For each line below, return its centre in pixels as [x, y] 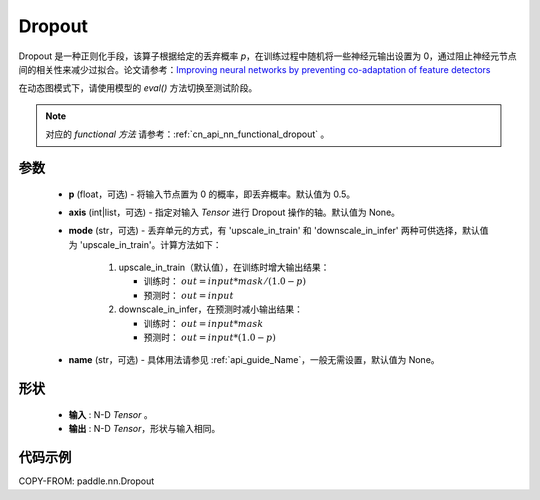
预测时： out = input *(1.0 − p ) [210, 337]
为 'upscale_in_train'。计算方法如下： [145, 244]
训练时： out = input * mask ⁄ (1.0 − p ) [225, 281]
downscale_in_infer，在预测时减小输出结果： [211, 309]
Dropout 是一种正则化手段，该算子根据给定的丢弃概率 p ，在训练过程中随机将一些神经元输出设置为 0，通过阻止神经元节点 [267, 56]
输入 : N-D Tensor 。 [111, 414]
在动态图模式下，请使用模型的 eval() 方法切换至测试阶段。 [138, 88]
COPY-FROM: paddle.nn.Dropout [86, 481]
